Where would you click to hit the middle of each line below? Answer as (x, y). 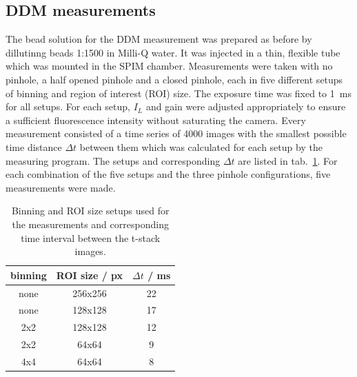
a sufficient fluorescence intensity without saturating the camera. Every (156, 120)
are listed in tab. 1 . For (288, 160)
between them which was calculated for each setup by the (201, 146)
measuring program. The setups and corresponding (113, 160)
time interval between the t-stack (91, 237)
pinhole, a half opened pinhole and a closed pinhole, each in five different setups (174, 79)
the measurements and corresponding (90, 224)
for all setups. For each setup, (68, 106)
